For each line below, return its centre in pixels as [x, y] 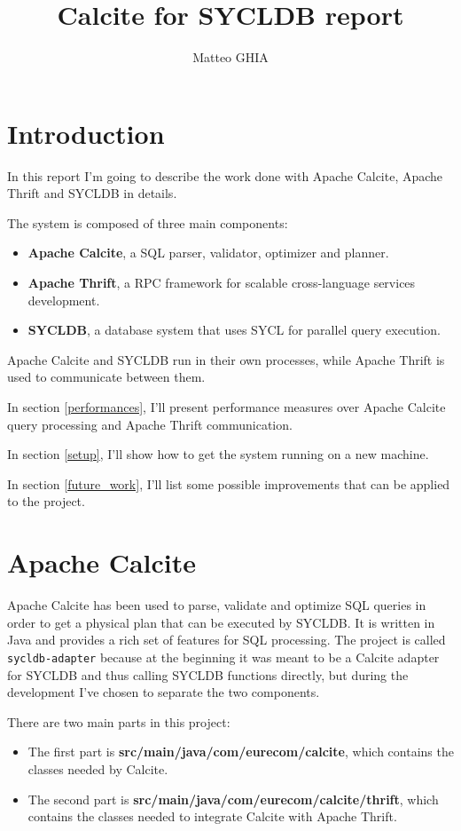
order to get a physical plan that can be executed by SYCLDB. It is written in [221, 622]
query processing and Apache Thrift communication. [150, 424]
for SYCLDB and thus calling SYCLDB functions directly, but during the [208, 674]
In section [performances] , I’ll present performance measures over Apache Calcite [227, 407]
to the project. [46, 501]
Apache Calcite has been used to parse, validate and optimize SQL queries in [217, 605]
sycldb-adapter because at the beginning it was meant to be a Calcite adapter [223, 657]
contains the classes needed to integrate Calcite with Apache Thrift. [212, 816]
